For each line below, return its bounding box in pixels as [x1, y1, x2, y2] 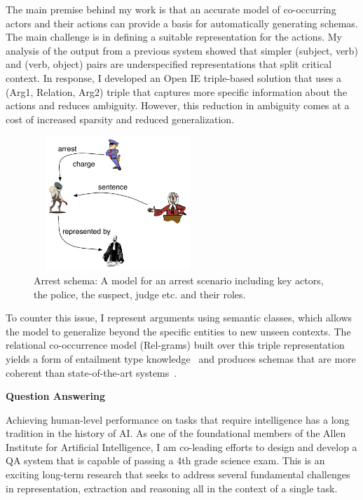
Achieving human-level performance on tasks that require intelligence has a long [6, 412, 350, 426]
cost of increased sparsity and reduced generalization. [6, 111, 234, 126]
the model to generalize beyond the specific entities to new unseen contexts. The [6, 324, 351, 338]
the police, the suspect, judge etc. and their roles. [34, 286, 246, 301]
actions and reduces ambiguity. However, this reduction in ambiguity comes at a [6, 98, 350, 113]
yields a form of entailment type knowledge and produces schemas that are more [6, 351, 356, 366]
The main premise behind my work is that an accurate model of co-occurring [6, 2, 336, 16]
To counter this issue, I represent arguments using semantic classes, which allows [6, 310, 352, 325]
